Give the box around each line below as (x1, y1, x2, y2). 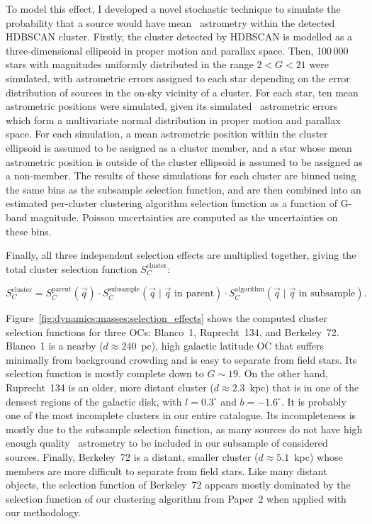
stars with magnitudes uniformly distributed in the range (6, 57, 254, 72)
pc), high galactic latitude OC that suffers (141, 338, 325, 353)
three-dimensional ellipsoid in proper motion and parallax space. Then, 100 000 (6, 43, 349, 57)
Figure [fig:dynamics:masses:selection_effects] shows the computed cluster (6, 311, 327, 325)
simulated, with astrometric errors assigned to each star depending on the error (6, 70, 350, 85)
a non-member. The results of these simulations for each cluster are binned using (6, 168, 356, 183)
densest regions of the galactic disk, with (6, 394, 182, 408)
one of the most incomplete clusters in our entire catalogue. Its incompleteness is (6, 408, 356, 423)
